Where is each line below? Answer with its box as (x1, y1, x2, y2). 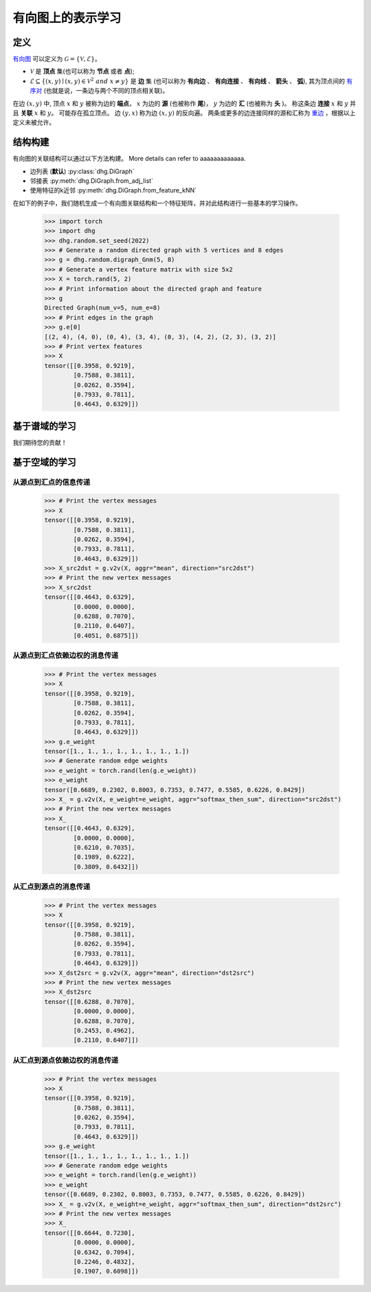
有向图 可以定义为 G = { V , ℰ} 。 (12, 55, 101, 63)
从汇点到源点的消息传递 (12, 882, 91, 892)
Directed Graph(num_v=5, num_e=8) (44, 304, 161, 312)
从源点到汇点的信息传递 (12, 477, 91, 487)
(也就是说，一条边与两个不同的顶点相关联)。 (43, 87, 169, 95)
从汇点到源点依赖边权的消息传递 (12, 1055, 119, 1065)
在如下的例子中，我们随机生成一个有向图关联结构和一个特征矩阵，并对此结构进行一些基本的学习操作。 (12, 199, 302, 207)
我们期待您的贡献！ (12, 438, 67, 446)
